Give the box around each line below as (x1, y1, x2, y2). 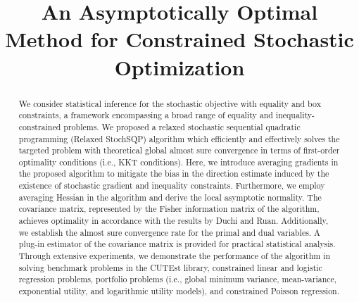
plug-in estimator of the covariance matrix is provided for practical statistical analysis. (18, 238, 336, 250)
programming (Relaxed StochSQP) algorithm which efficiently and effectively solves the (18, 132, 340, 144)
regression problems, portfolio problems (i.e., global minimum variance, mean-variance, (18, 273, 337, 285)
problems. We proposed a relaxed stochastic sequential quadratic (63, 120, 301, 132)
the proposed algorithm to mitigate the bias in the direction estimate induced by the (18, 168, 329, 180)
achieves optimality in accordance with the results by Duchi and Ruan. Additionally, (18, 215, 329, 227)
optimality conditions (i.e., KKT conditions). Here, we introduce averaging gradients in (18, 156, 339, 168)
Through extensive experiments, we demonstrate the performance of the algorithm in (18, 250, 331, 262)
